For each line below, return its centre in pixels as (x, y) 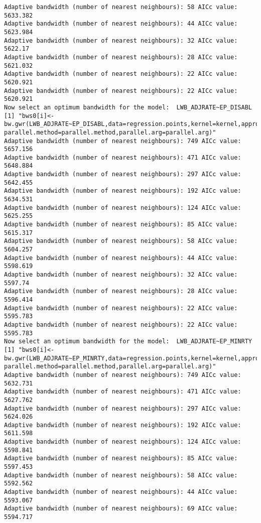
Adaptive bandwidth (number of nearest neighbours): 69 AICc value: (121, 509)
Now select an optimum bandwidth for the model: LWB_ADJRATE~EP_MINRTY (128, 342)
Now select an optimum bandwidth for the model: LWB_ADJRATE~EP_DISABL (128, 107)
